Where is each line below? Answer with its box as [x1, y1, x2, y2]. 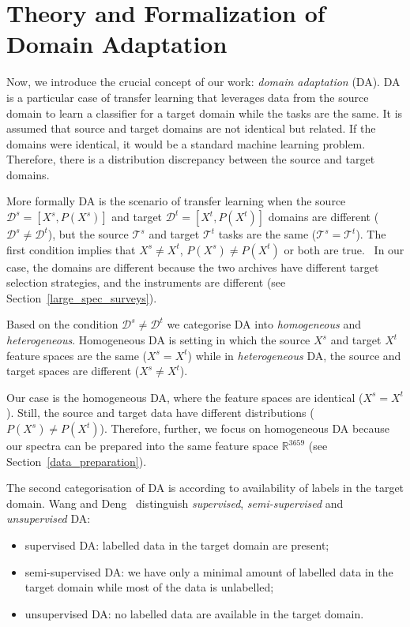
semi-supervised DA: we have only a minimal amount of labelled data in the [24, 563, 393, 580]
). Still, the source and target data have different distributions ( [6, 404, 314, 421]
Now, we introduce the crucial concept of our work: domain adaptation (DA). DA [6, 73, 401, 90]
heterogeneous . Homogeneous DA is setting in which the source [6, 332, 310, 348]
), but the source [47, 226, 129, 242]
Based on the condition [6, 316, 118, 332]
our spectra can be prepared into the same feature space [6, 437, 279, 453]
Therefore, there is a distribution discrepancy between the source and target [6, 151, 375, 167]
